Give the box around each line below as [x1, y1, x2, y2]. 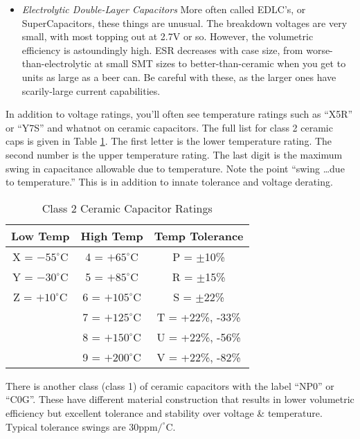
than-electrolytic [21, 56, 91, 71]
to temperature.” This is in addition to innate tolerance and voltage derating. [6, 174, 333, 189]
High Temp [80, 227, 143, 244]
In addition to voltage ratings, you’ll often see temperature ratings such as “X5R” [6, 107, 353, 121]
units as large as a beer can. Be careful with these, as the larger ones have [21, 69, 336, 84]
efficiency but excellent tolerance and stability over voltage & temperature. [6, 405, 323, 420]
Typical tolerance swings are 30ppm [6, 419, 158, 433]
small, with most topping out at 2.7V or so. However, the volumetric [21, 29, 314, 44]
